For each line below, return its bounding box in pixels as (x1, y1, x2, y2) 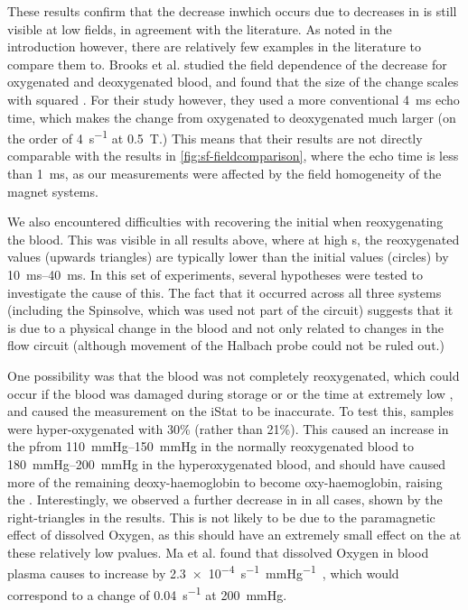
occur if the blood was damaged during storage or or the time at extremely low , (7, 384, 454, 402)
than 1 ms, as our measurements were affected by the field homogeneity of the (7, 164, 442, 182)
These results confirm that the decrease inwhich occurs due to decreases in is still (7, 2, 457, 20)
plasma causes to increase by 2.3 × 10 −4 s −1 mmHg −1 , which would (7, 561, 399, 583)
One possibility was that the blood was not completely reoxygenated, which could (7, 365, 460, 384)
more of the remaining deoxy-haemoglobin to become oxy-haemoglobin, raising (7, 472, 443, 491)
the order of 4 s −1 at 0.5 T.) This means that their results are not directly (7, 126, 423, 147)
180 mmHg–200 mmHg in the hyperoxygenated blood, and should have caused (7, 454, 446, 473)
